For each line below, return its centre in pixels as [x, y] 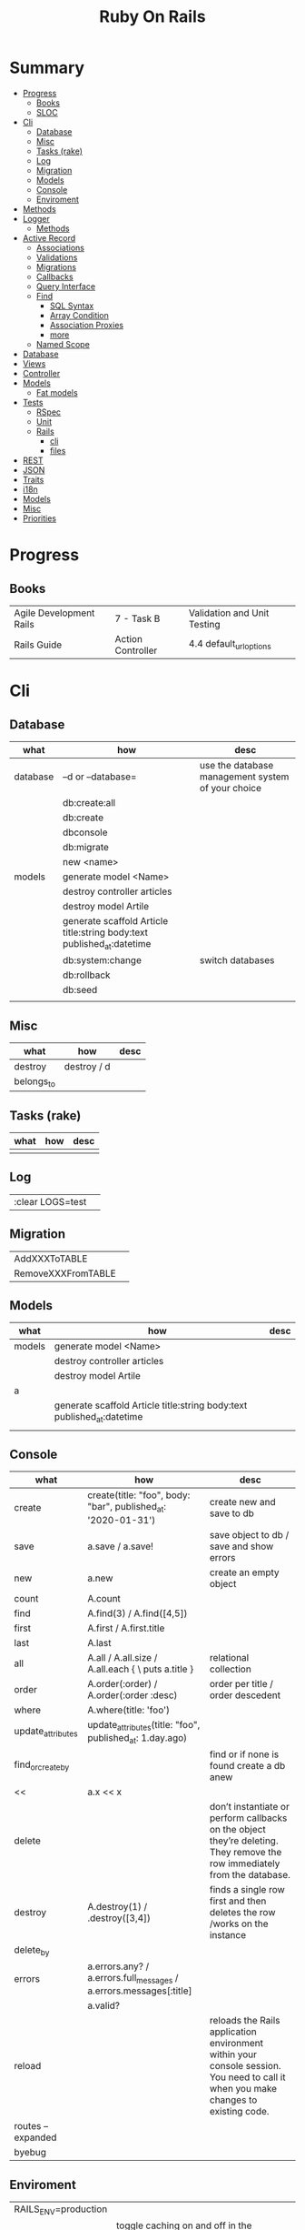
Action [129, 638]
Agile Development [54, 613]
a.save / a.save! [121, 1546]
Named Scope [63, 344]
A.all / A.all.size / [123, 1657]
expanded [35, 2137]
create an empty [244, 1572]
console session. [245, 2066]
